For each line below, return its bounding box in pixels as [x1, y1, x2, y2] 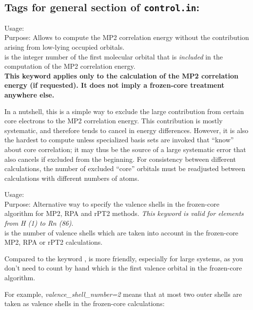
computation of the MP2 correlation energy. [4, 61, 136, 71]
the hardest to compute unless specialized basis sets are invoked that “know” [4, 135, 234, 145]
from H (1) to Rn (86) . [4, 218, 74, 228]
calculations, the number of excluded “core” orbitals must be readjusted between [4, 163, 245, 174]
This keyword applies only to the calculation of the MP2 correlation [4, 70, 238, 80]
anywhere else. [4, 89, 55, 99]
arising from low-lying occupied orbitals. [4, 41, 125, 52]
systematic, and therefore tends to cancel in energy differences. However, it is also [4, 125, 249, 135]
